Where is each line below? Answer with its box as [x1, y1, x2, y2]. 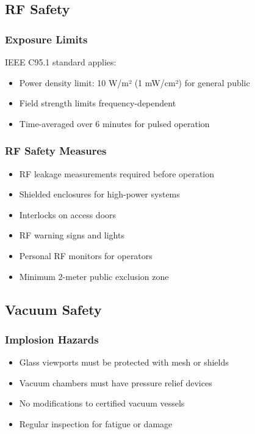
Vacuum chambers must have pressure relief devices [19, 376, 212, 389]
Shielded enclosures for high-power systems [19, 188, 180, 200]
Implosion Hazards [5, 331, 99, 347]
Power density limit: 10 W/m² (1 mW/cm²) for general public [19, 76, 250, 89]
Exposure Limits [5, 31, 88, 46]
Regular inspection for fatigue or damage [19, 417, 173, 430]
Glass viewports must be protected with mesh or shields [19, 356, 229, 369]
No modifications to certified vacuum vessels [19, 397, 185, 410]
